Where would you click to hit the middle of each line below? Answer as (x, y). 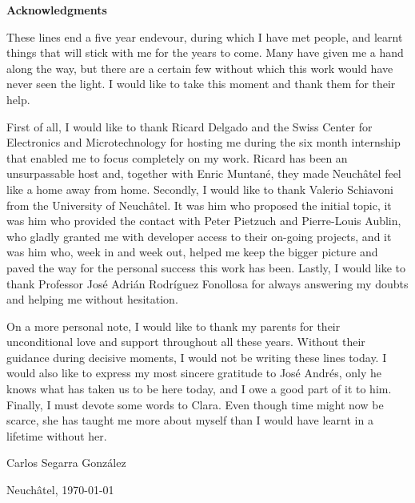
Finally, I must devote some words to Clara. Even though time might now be (195, 404)
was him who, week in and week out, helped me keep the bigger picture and (192, 252)
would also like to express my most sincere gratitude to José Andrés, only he (194, 373)
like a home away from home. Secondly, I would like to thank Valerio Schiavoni (200, 189)
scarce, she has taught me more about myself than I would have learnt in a (190, 420)
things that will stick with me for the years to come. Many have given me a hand (205, 52)
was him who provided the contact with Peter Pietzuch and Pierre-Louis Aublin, (204, 221)
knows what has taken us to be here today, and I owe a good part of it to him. (199, 389)
